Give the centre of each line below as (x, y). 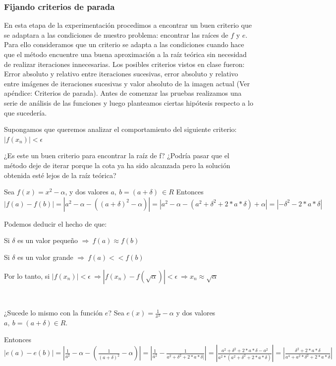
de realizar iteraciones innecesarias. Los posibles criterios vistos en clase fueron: (124, 64)
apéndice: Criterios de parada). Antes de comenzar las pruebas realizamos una (123, 93)
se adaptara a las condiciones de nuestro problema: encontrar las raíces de (116, 34)
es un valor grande (45, 257)
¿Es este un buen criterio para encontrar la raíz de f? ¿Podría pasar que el (117, 155)
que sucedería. (26, 112)
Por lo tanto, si (27, 275)
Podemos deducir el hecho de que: (56, 223)
